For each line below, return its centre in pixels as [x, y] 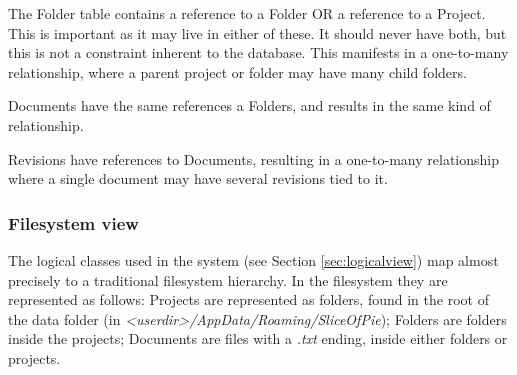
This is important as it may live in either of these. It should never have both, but [257, 32]
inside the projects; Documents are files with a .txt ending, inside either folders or [258, 338]
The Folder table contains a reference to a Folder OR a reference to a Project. [247, 13]
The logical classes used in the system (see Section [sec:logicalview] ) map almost [253, 259]
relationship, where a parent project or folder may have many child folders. [237, 71]
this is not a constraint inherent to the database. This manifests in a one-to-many [258, 52]
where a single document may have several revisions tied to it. [198, 178]
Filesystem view [73, 222]
